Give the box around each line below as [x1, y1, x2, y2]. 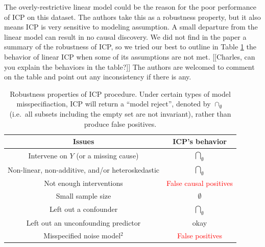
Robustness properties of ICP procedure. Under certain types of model [10, 88, 231, 99]
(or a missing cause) [76, 150, 139, 160]
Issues [73, 136, 94, 147]
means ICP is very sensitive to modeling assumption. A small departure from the [4, 21, 258, 32]
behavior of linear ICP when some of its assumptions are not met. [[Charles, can [4, 51, 255, 62]
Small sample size [56, 190, 111, 201]
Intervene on [28, 150, 67, 160]
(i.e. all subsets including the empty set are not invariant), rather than [9, 108, 231, 119]
